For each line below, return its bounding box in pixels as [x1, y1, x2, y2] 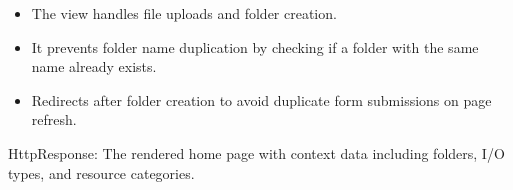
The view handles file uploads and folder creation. [31, 3, 337, 23]
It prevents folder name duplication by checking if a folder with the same [31, 36, 479, 57]
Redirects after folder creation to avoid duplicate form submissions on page [31, 89, 492, 110]
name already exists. [31, 56, 157, 77]
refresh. [31, 109, 77, 130]
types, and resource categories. [8, 162, 195, 183]
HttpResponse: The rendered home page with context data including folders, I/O [8, 142, 505, 163]
